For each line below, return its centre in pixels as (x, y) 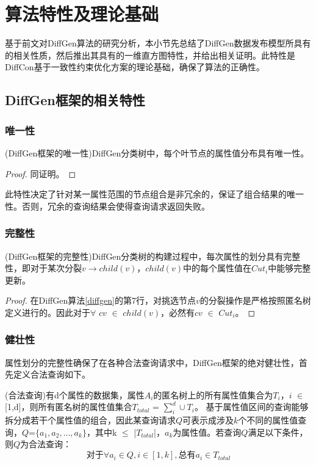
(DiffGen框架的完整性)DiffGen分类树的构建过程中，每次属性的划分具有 (144, 256)
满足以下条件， (278, 432)
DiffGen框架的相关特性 (75, 100)
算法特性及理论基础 (82, 14)
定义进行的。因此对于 (48, 312)
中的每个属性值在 (217, 268)
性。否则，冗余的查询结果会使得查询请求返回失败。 (107, 206)
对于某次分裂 (56, 268)
